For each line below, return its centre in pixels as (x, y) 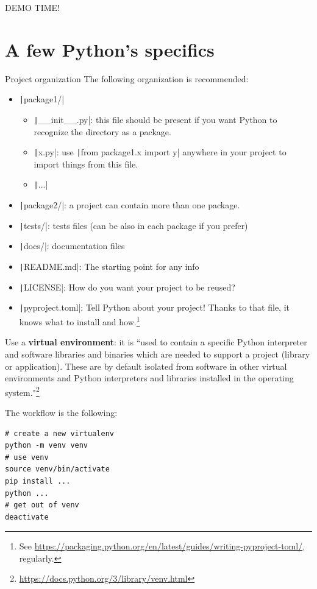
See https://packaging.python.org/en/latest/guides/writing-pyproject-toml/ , (162, 546)
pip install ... (38, 481)
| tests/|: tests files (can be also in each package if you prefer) (134, 225)
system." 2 (22, 391)
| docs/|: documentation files (72, 246)
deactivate (27, 517)
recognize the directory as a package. (102, 131)
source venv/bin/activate (57, 469)
